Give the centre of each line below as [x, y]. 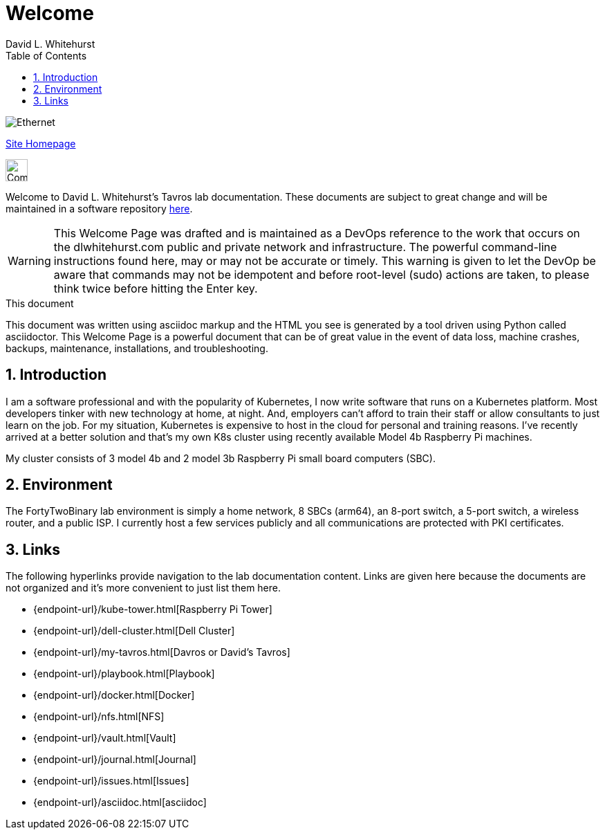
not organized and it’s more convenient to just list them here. [143, 588]
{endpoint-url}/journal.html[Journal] [115, 760]
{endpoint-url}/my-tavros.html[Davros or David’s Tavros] [162, 652]
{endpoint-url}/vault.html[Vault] [105, 738]
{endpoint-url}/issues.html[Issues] [111, 781]
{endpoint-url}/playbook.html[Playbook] [124, 674]
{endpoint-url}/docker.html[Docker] [114, 695]
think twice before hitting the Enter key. [156, 288]
